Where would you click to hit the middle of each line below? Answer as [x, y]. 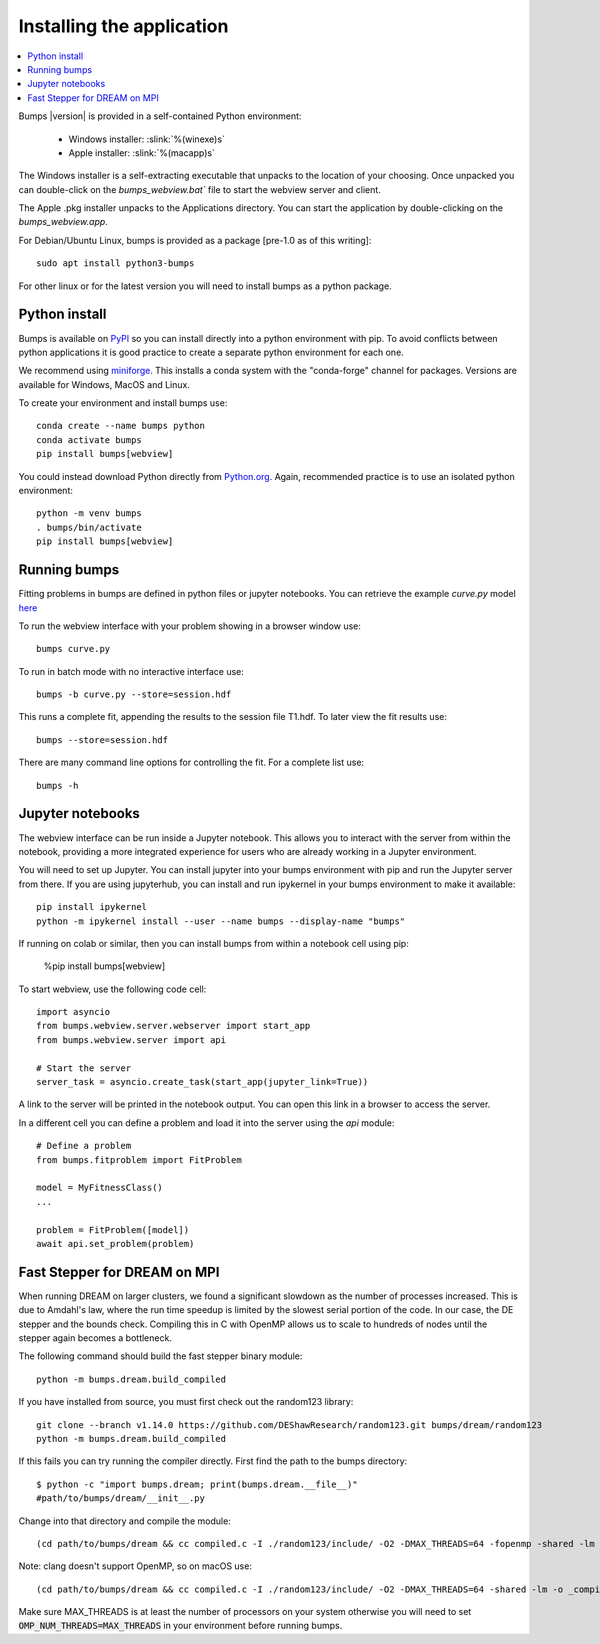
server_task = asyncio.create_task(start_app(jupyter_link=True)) [202, 1082]
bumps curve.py [73, 649]
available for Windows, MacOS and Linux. [104, 384]
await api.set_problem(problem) [115, 1243]
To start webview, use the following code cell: [112, 989]
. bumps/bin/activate [89, 527]
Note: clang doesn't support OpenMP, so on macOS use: [135, 1566]
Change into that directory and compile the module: [125, 1521]
